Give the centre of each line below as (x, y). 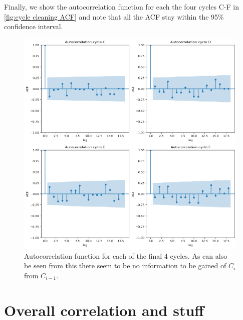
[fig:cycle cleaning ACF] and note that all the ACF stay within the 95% (114, 16)
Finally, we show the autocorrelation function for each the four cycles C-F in (121, 7)
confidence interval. (34, 26)
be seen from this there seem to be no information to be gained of (125, 265)
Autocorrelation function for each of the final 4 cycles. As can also (126, 255)
